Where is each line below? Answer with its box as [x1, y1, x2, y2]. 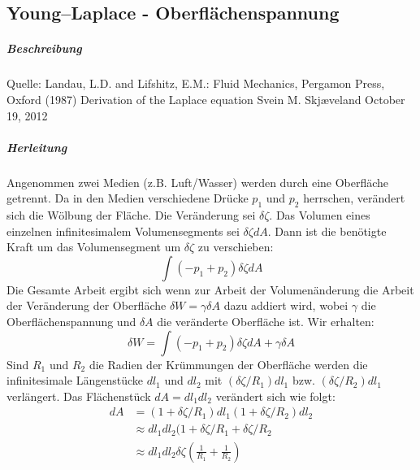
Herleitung [6, 138, 67, 155]
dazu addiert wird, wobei [223, 297, 349, 314]
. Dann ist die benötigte [267, 222, 387, 239]
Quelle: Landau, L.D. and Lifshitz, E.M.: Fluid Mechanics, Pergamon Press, [6, 75, 385, 92]
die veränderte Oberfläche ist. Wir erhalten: [157, 313, 375, 330]
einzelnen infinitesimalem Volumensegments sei [6, 222, 240, 239]
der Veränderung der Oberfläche [6, 297, 167, 314]
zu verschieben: [197, 238, 274, 255]
